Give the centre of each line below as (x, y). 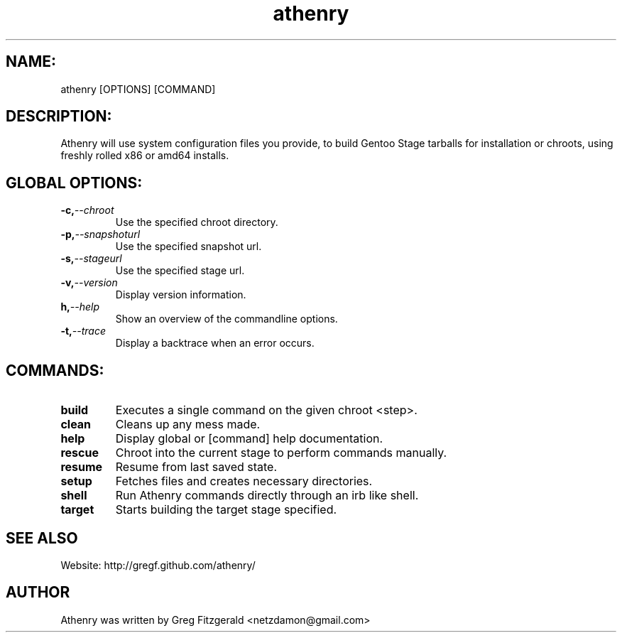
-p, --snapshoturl (100, 234)
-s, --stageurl (91, 259)
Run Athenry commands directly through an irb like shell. (267, 496)
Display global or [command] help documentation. (249, 439)
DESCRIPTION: (59, 117)
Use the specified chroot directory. (197, 222)
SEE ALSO (42, 538)
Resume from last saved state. (196, 467)
